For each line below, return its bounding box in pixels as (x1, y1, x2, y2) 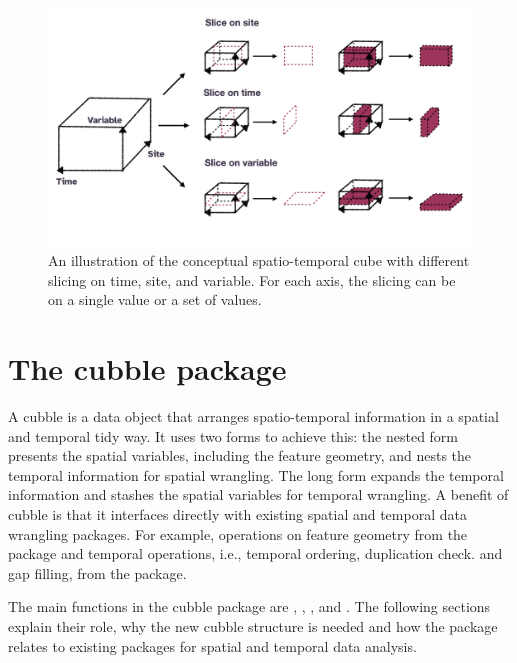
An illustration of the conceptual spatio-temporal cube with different (48, 250, 470, 271)
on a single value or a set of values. (48, 289, 262, 310)
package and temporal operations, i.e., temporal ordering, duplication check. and (8, 543, 503, 564)
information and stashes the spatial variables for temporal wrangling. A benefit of (8, 484, 509, 505)
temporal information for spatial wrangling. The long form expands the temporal (8, 464, 504, 485)
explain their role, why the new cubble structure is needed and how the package (8, 615, 498, 636)
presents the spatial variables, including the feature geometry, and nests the (8, 445, 472, 466)
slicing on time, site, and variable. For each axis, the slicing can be (48, 269, 456, 290)
